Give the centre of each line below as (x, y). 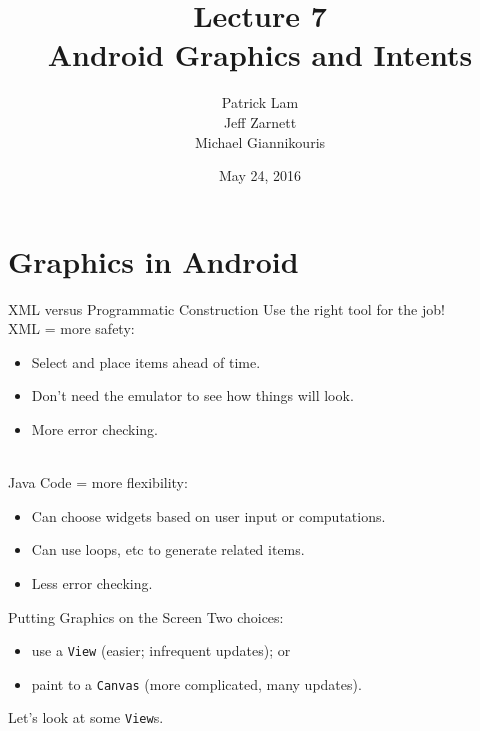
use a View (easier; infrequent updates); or (161, 650)
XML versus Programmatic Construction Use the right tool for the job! (226, 308)
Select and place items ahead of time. (146, 361)
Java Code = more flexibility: (98, 482)
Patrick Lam (260, 102)
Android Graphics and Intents (260, 54)
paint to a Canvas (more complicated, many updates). (196, 683)
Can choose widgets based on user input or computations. (208, 515)
